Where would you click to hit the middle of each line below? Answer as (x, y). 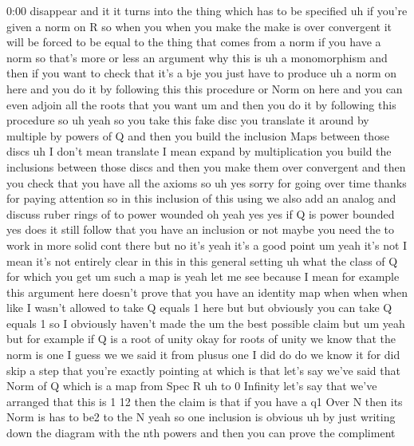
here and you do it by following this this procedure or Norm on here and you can (205, 88)
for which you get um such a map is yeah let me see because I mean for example (203, 276)
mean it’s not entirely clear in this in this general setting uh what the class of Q (202, 260)
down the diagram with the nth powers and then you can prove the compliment (201, 433)
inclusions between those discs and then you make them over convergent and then (206, 166)
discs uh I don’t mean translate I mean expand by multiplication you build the (199, 151)
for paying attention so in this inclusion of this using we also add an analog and (201, 198)
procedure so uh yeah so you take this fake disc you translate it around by (188, 120)
